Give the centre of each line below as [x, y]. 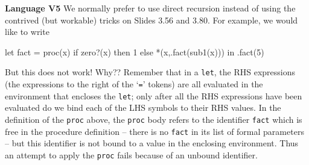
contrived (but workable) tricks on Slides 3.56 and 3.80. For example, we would [151, 20]
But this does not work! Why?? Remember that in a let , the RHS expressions [150, 72]
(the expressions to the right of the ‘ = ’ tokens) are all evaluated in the [134, 84]
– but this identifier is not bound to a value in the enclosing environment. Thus [152, 143]
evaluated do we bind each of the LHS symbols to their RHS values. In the [143, 107]
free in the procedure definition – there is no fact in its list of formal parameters [154, 131]
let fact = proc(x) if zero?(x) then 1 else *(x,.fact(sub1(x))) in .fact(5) [135, 51]
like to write [27, 32]
